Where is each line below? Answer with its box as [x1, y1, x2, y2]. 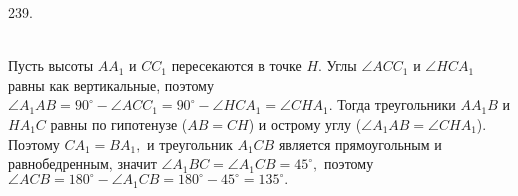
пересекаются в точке [171, 55, 302, 76]
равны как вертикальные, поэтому [8, 74, 214, 95]
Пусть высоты [8, 55, 94, 76]
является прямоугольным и [278, 133, 442, 154]
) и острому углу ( [248, 113, 362, 134]
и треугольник [147, 133, 233, 154]
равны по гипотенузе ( [50, 113, 188, 134]
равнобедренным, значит [8, 153, 157, 174]
